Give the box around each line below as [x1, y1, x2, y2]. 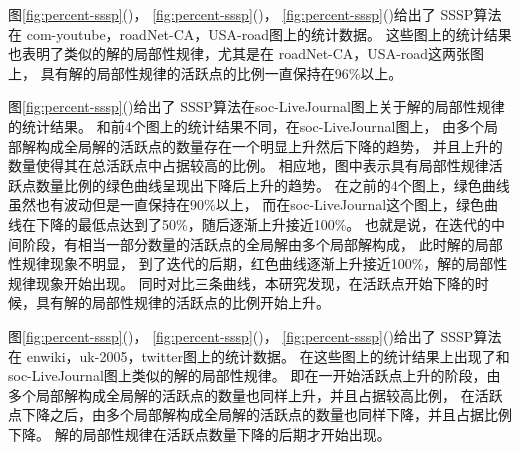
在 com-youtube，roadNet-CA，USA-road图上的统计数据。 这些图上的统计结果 [8, 23, 512, 44]
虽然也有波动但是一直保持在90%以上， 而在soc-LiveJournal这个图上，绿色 [8, 194, 485, 215]
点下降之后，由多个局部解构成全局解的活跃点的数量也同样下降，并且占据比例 [8, 404, 512, 425]
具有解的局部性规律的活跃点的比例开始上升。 [35, 292, 330, 313]
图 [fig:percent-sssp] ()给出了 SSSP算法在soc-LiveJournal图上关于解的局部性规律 [8, 96, 505, 117]
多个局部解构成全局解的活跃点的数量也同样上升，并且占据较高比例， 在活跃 [8, 384, 503, 405]
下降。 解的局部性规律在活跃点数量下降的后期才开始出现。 [8, 423, 391, 444]
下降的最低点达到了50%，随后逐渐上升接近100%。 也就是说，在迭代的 [35, 213, 491, 234]
